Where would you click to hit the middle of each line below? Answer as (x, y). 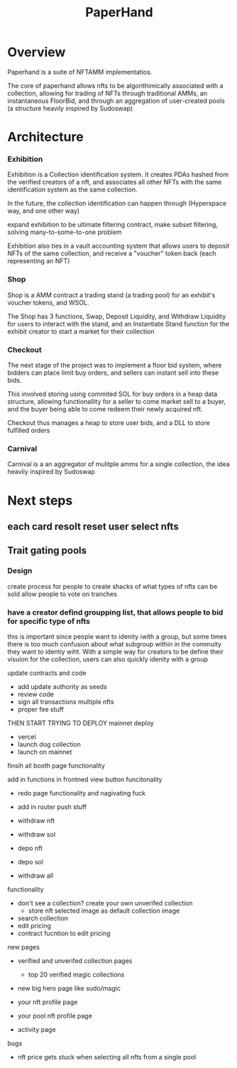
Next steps (40, 500)
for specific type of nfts (49, 621)
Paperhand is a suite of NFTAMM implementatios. (80, 72)
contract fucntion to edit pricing (64, 933)
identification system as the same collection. (72, 189)
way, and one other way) (44, 211)
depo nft (30, 848)
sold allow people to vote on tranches (62, 594)
